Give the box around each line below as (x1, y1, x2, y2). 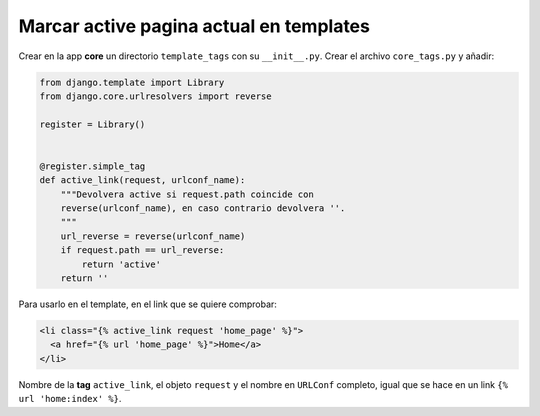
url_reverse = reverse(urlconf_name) (60, 230, 246, 242)
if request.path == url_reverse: (60, 245, 225, 256)
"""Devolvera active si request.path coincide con (60, 188, 314, 200)
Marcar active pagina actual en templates (18, 15, 370, 37)
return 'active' (81, 258, 162, 270)
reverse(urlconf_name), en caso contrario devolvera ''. (60, 203, 346, 214)
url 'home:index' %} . (18, 393, 122, 405)
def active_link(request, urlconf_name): (39, 175, 246, 186)
